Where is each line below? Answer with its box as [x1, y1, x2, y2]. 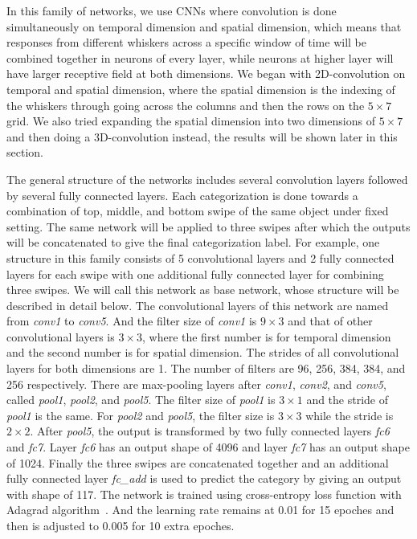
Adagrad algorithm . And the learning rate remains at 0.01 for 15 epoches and [6, 501, 395, 518]
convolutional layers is [6, 328, 115, 345]
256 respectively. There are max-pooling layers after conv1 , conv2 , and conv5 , [6, 375, 386, 392]
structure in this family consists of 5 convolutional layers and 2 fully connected [6, 249, 395, 266]
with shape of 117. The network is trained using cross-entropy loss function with [6, 485, 402, 502]
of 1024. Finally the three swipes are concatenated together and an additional [6, 454, 389, 471]
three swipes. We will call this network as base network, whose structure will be [6, 281, 399, 298]
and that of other [288, 312, 373, 329]
